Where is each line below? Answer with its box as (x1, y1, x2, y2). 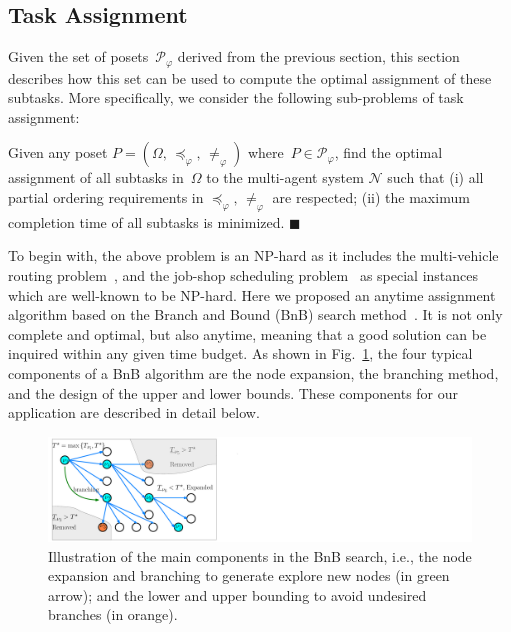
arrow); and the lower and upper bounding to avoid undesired (48, 584, 427, 605)
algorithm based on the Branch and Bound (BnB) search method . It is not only (8, 304, 503, 325)
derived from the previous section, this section (177, 46, 460, 67)
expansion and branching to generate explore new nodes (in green (48, 565, 450, 586)
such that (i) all (387, 167, 484, 188)
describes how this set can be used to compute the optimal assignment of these (8, 67, 492, 88)
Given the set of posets (8, 46, 149, 67)
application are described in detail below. (8, 402, 260, 423)
